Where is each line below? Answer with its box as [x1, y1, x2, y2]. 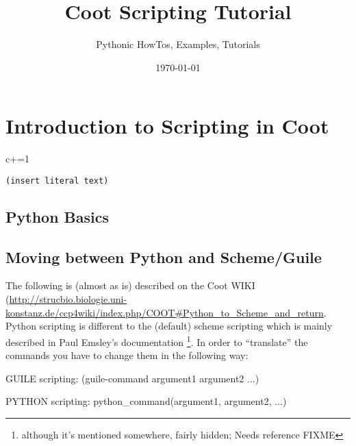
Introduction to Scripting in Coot [5, 112, 329, 140]
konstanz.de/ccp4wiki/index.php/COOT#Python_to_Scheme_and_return [5, 305, 324, 319]
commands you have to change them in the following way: [5, 348, 249, 362]
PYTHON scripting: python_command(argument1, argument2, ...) [5, 394, 287, 408]
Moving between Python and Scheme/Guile [5, 246, 322, 267]
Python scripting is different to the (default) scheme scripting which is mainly [5, 319, 333, 333]
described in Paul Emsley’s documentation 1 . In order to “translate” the [5, 332, 308, 349]
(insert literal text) [5, 175, 109, 186]
